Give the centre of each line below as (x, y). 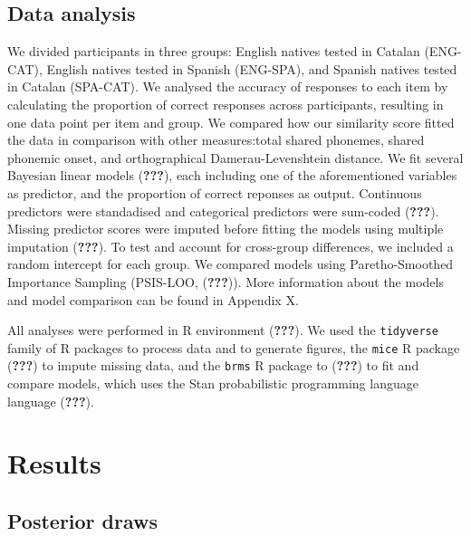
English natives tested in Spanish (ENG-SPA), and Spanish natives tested (252, 68)
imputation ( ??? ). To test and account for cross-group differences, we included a (231, 246)
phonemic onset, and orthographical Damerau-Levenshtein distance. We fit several (235, 157)
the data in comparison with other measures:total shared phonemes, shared (216, 140)
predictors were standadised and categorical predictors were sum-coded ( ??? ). (223, 211)
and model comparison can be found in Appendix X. (153, 299)
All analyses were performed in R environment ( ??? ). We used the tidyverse (223, 330)
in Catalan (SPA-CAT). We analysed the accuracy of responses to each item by (228, 86)
